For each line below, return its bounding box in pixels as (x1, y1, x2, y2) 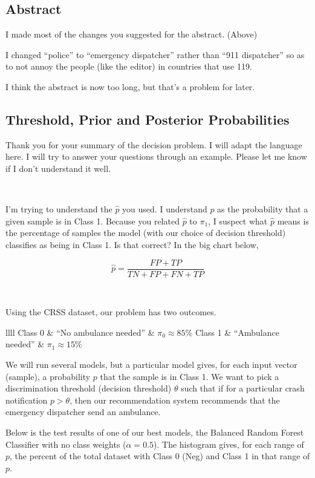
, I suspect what (208, 214, 268, 227)
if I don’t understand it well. (5, 162, 111, 174)
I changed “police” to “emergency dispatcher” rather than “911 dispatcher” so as (5, 48, 305, 61)
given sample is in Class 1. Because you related (5, 214, 180, 227)
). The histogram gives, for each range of (154, 437, 304, 450)
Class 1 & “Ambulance (195, 326, 279, 338)
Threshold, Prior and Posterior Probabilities (5, 110, 290, 128)
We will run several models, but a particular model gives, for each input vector (5, 358, 297, 370)
